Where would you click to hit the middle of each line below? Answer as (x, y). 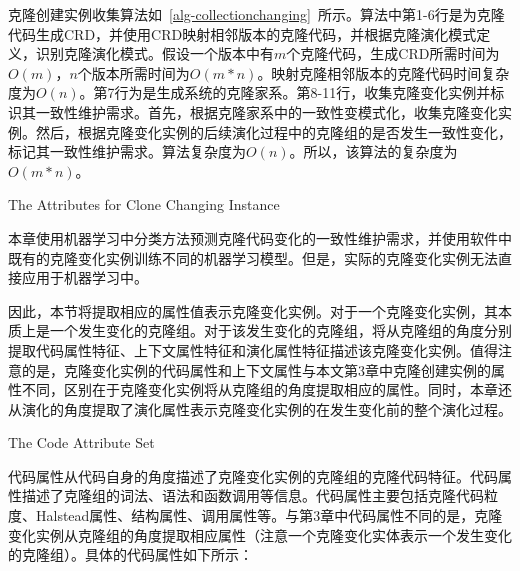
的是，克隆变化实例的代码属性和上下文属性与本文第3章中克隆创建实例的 (256, 369)
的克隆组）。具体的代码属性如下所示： (130, 554)
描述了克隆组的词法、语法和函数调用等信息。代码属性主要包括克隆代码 (252, 495)
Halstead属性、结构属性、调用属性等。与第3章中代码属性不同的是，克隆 (269, 515)
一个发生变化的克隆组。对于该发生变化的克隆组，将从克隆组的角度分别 (280, 330)
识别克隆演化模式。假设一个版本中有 (154, 53)
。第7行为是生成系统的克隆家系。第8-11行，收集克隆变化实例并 (285, 92)
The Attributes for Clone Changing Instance (144, 204)
